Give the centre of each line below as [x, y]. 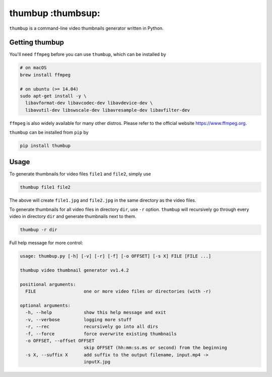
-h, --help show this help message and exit [96, 313]
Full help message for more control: [46, 243]
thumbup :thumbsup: [55, 13]
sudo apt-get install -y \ [53, 96]
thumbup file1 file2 [45, 187]
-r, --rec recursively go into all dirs [92, 327]
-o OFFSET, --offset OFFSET [60, 341]
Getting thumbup [37, 43]
